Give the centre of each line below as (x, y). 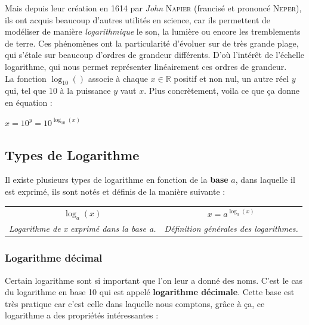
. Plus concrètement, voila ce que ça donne (222, 91)
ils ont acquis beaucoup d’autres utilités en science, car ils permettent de (138, 19)
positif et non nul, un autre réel (231, 78)
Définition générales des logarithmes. (231, 229)
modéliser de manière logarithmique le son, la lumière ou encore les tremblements (153, 31)
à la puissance (85, 91)
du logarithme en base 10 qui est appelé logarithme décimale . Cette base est (150, 292)
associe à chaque (118, 78)
